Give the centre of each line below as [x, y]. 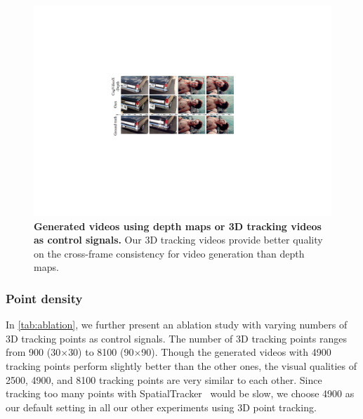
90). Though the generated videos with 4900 [236, 352]
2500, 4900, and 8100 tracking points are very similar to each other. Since [164, 379]
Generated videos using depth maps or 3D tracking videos [178, 226]
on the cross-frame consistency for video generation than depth [169, 253]
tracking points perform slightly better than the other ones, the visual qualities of [181, 366]
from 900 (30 [33, 352]
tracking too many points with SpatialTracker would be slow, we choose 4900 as [180, 393]
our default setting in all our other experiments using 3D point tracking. [161, 407]
